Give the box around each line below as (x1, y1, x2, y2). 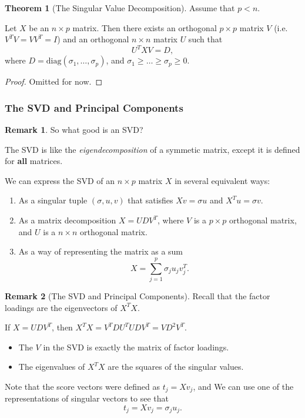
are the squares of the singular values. (108, 360, 244, 373)
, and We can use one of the (193, 380, 294, 392)
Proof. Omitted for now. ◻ (5, 75, 102, 88)
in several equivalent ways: (175, 174, 270, 186)
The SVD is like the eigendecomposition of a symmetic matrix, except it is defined (5, 143, 300, 155)
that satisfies (128, 194, 173, 206)
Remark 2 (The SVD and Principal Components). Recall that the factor (5, 289, 270, 302)
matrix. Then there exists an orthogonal (72, 21, 217, 34)
